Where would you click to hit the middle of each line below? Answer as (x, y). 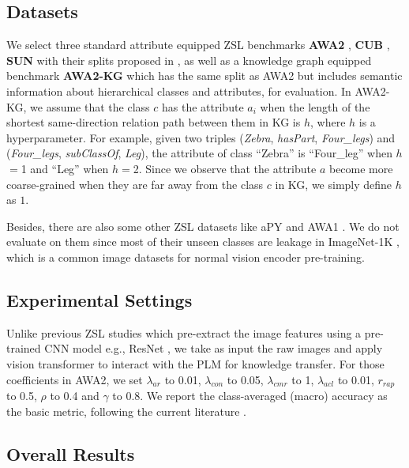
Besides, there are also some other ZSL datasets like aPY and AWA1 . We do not (203, 226)
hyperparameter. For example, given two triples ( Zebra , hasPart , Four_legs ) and (201, 137)
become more (361, 168)
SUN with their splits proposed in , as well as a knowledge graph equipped (189, 60)
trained (24, 348)
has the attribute (203, 106)
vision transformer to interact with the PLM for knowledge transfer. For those (195, 363)
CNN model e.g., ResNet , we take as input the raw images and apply (214, 348)
